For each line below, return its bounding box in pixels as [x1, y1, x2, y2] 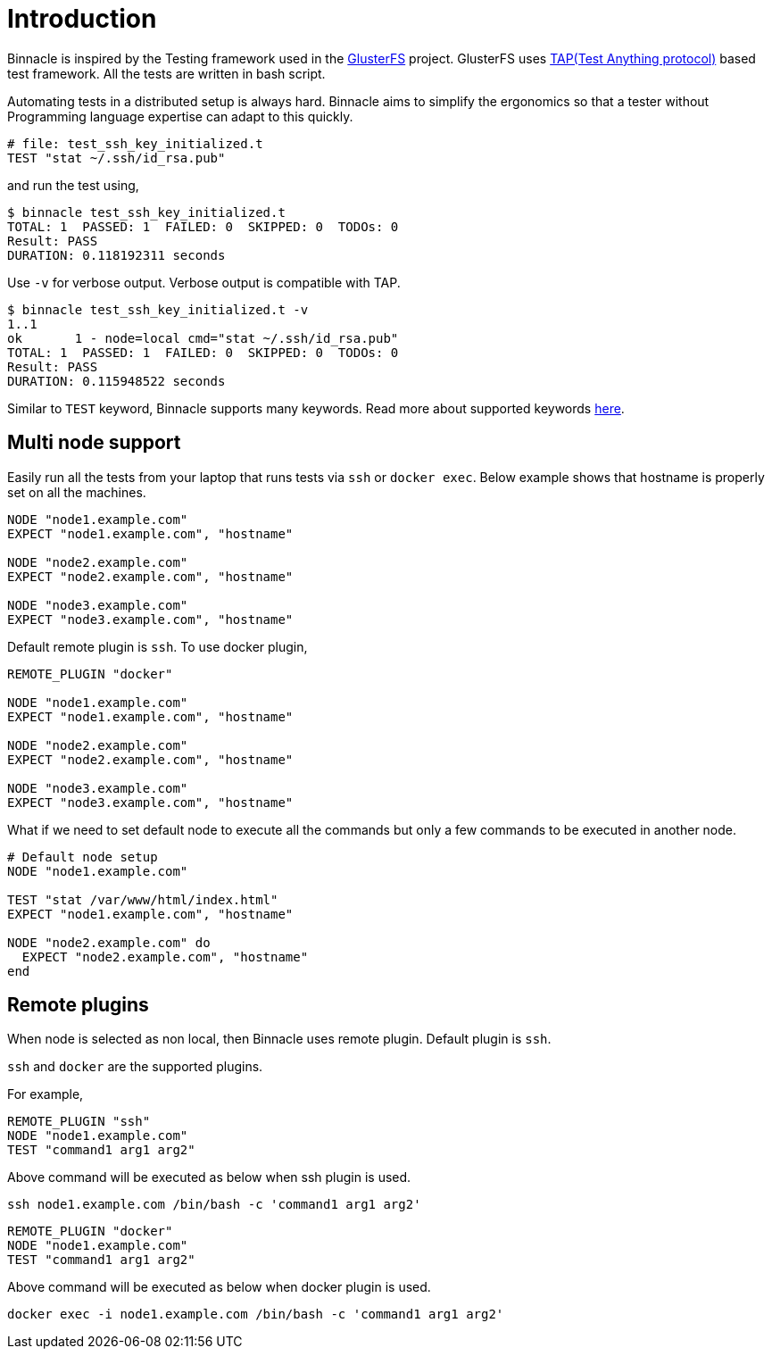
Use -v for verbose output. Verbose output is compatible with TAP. [7, 274, 401, 290]
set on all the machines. [7, 484, 146, 500]
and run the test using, [7, 177, 139, 193]
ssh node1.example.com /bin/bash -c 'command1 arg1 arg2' [7, 1197, 421, 1212]
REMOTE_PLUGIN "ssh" [7, 1114, 151, 1129]
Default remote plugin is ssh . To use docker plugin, [7, 638, 308, 654]
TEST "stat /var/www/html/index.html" [7, 892, 278, 907]
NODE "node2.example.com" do [7, 935, 211, 950]
